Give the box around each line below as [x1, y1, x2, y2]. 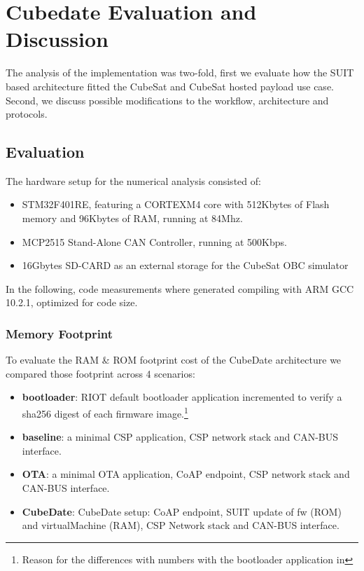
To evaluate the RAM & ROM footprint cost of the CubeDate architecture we [6, 352, 342, 367]
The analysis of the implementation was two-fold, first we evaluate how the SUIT [6, 65, 354, 80]
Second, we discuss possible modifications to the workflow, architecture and [6, 92, 329, 107]
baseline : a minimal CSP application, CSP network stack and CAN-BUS [22, 429, 338, 444]
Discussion [6, 25, 108, 53]
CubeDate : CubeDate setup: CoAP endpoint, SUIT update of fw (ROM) [22, 504, 342, 518]
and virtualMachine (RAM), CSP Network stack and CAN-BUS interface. [22, 518, 339, 532]
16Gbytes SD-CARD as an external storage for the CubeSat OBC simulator [22, 258, 349, 273]
